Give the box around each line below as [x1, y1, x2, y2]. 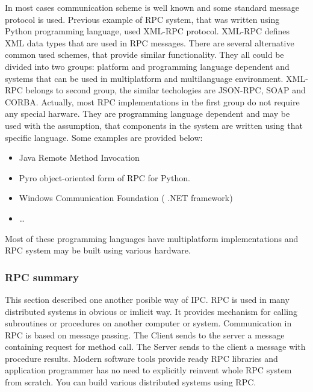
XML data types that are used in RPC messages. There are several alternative [5, 36, 294, 49]
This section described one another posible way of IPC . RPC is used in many [5, 293, 290, 305]
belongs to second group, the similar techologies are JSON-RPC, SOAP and [25, 84, 306, 96]
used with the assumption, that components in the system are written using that [5, 119, 303, 131]
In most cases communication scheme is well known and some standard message [5, 1, 300, 13]
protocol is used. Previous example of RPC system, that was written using [5, 13, 280, 25]
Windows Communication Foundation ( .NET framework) [19, 191, 233, 204]
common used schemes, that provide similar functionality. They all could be [5, 48, 284, 61]
